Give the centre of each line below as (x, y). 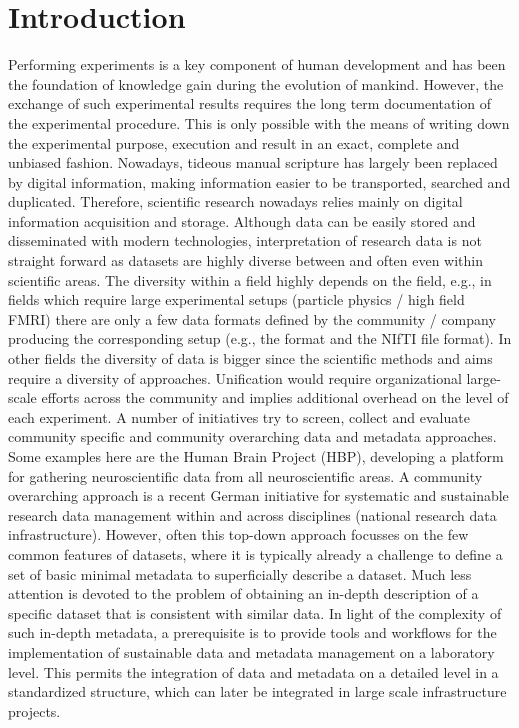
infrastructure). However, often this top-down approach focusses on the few (238, 534)
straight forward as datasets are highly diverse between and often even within (246, 260)
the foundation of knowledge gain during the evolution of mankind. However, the (256, 83)
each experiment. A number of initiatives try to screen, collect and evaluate (239, 416)
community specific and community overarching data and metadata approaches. (252, 436)
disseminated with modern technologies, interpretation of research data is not (245, 240)
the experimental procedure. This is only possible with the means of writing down (259, 122)
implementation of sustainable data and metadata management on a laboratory (251, 651)
